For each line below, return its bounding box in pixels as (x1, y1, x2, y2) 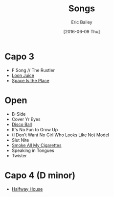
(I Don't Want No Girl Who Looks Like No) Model (11, 132, 110, 138)
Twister (11, 152, 27, 158)
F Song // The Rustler (11, 67, 55, 73)
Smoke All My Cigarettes (11, 142, 62, 148)
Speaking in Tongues (11, 148, 55, 153)
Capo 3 (4, 51, 35, 62)
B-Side (11, 111, 26, 117)
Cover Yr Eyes (11, 116, 41, 122)
